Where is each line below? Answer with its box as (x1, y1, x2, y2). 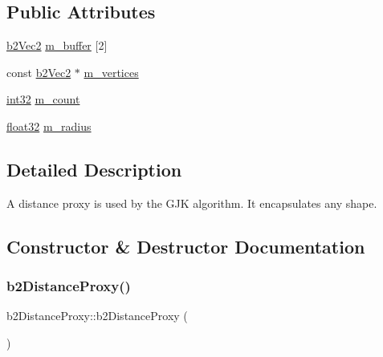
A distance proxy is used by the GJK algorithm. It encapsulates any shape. (6, 194, 377, 211)
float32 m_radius (6, 117, 92, 134)
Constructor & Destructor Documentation (6, 233, 365, 258)
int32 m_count (6, 91, 80, 108)
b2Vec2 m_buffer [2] (6, 37, 108, 54)
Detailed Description (6, 156, 182, 181)
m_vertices (84, 63, 139, 80)
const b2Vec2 (6, 63, 71, 80)
